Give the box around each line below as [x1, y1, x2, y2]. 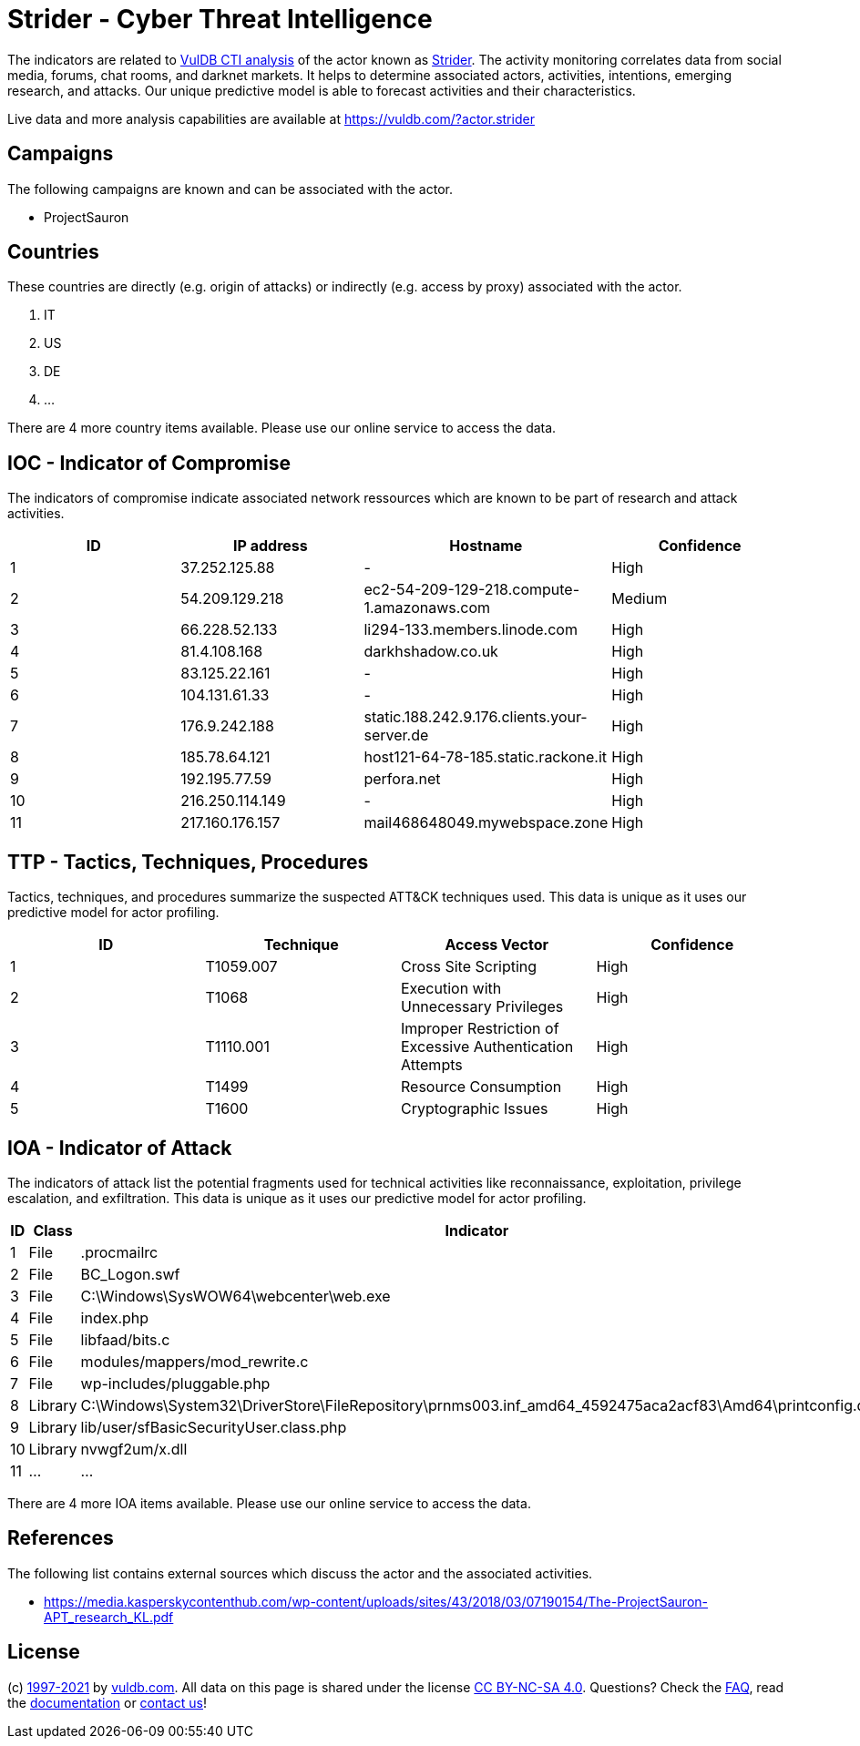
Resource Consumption [401, 1077, 562, 1097]
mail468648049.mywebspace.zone [363, 813, 609, 832]
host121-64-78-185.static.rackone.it [363, 748, 608, 767]
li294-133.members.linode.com [363, 620, 578, 639]
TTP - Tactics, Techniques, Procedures [7, 850, 369, 873]
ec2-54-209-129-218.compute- [363, 580, 580, 599]
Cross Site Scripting [401, 957, 537, 976]
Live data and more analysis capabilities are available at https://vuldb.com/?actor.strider [7, 110, 535, 127]
